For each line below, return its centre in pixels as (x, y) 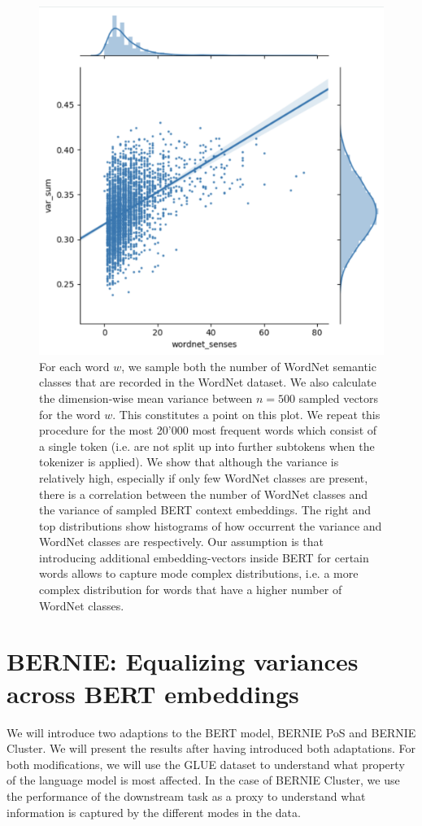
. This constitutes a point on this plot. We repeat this (246, 414)
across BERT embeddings (153, 693)
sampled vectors (339, 398)
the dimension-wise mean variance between (146, 398)
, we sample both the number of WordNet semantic (249, 366)
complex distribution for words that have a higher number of (191, 590)
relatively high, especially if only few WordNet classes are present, (204, 477)
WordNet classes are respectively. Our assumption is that (181, 542)
